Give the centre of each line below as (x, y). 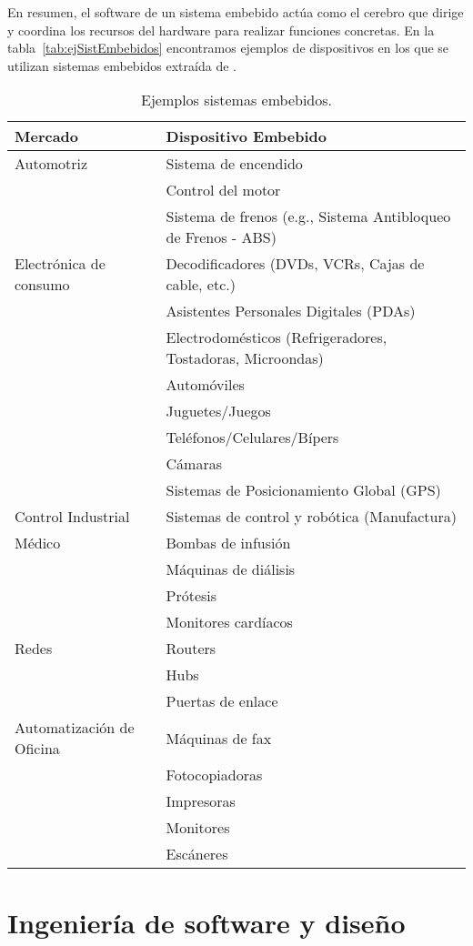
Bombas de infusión (228, 543)
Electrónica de (60, 264)
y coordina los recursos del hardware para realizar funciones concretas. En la (221, 30)
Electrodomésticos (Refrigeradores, (277, 337)
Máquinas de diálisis (231, 569)
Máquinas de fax (219, 738)
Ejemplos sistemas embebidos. (236, 100)
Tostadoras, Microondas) (245, 358)
